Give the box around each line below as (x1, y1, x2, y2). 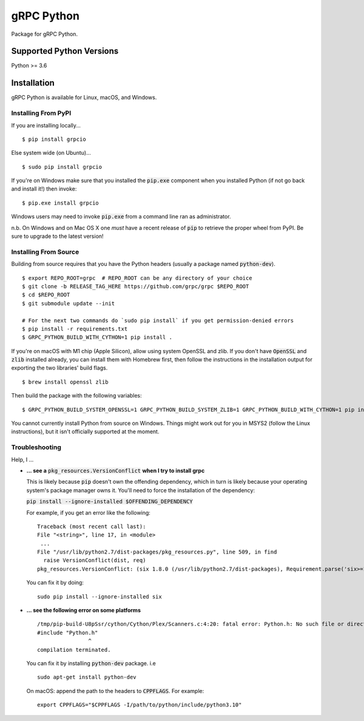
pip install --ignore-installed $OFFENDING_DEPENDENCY (26, 498, 194, 505)
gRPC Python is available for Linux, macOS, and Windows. (11, 94, 157, 101)
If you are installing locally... (11, 121, 81, 129)
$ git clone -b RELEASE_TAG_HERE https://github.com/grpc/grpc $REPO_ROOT (22, 283, 249, 289)
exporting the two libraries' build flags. (11, 364, 108, 371)
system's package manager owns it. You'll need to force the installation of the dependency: (26, 486, 255, 494)
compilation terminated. (37, 646, 111, 653)
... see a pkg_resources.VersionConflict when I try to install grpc (26, 467, 205, 474)
